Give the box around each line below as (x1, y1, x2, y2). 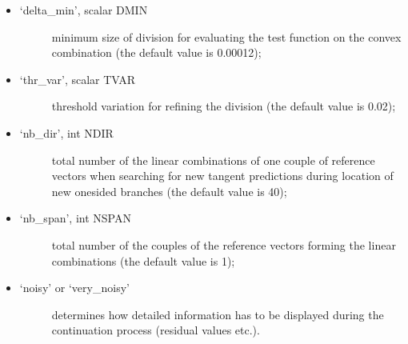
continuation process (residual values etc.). (51, 322, 260, 338)
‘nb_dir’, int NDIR (19, 124, 114, 141)
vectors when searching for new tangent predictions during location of (51, 167, 394, 184)
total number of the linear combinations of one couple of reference (51, 151, 375, 168)
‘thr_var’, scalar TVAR (19, 70, 136, 87)
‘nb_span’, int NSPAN (19, 210, 131, 226)
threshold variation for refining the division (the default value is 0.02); (51, 98, 396, 114)
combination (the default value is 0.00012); (51, 44, 262, 61)
